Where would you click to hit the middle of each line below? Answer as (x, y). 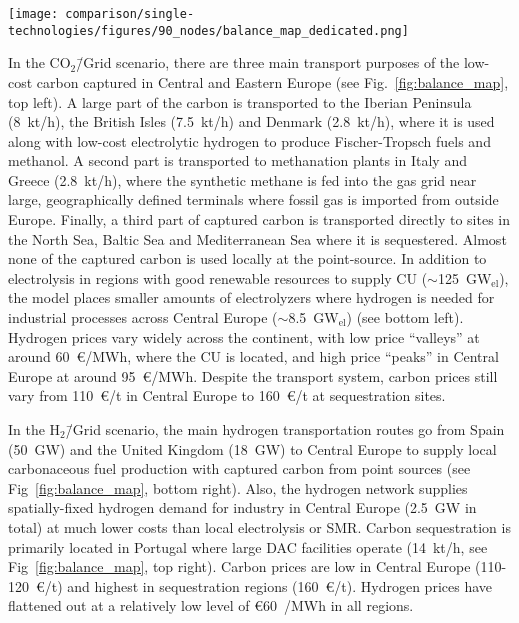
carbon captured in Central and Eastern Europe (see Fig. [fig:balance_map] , (272, 81)
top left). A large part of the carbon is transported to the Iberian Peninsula (240, 101)
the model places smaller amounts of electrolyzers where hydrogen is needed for (251, 297)
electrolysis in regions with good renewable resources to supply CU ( (218, 277)
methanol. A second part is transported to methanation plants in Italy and (237, 160)
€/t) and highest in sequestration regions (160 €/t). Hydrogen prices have (263, 585)
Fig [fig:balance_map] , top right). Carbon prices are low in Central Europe (239, 566)
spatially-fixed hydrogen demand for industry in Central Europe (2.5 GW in (242, 507)
